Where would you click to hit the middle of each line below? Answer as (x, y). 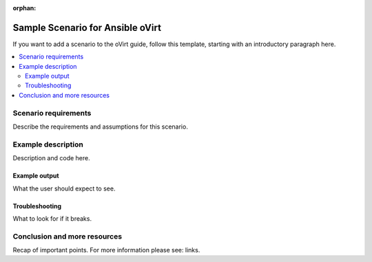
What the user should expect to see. (64, 188)
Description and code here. (51, 158)
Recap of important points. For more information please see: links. (106, 250)
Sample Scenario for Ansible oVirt (87, 28)
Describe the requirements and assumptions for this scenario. (101, 127)
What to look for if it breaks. (52, 218)
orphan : (24, 8)
